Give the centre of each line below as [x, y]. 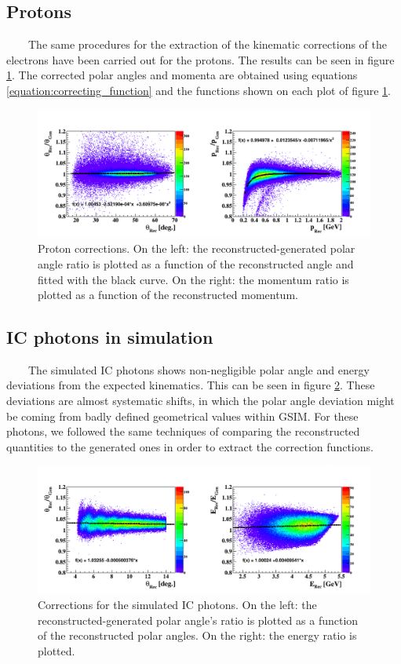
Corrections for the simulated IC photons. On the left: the [177, 605]
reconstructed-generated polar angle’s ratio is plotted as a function [198, 620]
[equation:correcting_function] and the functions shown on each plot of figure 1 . [199, 90]
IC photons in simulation [110, 337]
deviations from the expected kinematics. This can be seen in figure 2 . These [191, 385]
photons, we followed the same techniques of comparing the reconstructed [183, 431]
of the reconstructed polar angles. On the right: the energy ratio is [197, 635]
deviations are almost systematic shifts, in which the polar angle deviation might [200, 401]
